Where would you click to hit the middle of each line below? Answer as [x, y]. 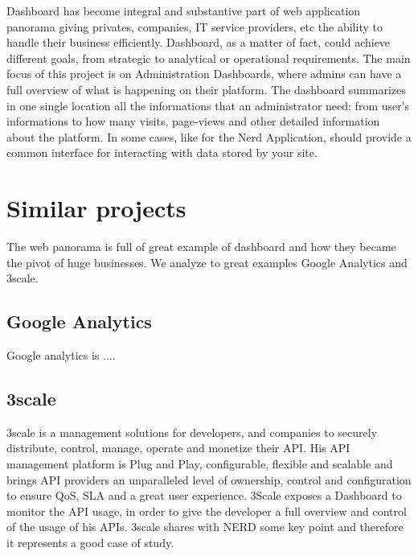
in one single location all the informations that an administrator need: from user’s [208, 105]
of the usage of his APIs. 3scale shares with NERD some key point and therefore [205, 527]
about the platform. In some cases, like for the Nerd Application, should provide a [209, 136]
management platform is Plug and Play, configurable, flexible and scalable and [200, 464]
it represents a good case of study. [90, 542]
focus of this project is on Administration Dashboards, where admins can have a [204, 74]
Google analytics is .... [61, 355]
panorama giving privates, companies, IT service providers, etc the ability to [195, 26]
